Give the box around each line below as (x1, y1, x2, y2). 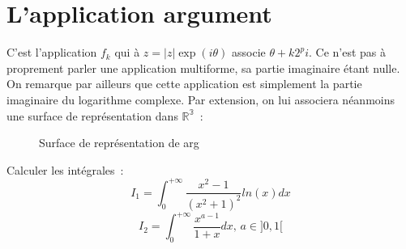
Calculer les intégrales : (6, 161, 124, 178)
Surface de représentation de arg (39, 134, 199, 151)
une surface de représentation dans (6, 107, 178, 124)
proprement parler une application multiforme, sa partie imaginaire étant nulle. (6, 59, 400, 76)
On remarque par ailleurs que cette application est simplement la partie (6, 75, 362, 92)
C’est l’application (6, 44, 97, 61)
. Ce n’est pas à (308, 44, 386, 61)
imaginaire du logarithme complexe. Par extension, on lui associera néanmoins (6, 91, 395, 108)
